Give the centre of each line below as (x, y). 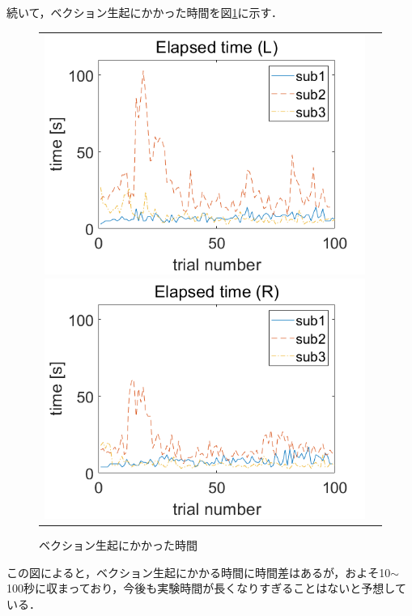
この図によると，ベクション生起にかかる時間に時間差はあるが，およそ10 (199, 572)
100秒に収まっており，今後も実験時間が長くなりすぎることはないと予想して (206, 588)
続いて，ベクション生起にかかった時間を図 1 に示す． (145, 12)
